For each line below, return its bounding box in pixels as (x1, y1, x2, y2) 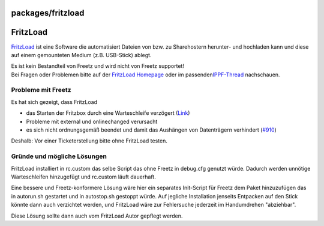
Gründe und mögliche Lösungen (11, 152, 107, 160)
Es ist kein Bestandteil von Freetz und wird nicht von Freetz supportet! (11, 63, 184, 70)
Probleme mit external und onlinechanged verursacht (26, 118, 158, 125)
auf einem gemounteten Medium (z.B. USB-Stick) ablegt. (11, 51, 152, 58)
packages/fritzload (11, 8, 85, 18)
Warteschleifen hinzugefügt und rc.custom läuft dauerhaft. (11, 173, 156, 180)
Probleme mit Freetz (11, 86, 71, 94)
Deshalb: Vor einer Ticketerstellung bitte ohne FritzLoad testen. (11, 137, 167, 144)
